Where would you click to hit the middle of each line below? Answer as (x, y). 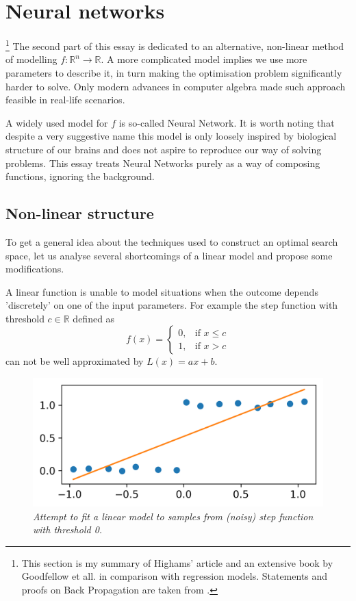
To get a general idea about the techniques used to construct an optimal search (172, 241)
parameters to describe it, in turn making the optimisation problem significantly (174, 72)
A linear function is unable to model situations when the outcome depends (162, 291)
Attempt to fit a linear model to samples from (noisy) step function (173, 516)
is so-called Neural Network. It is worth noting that (227, 122)
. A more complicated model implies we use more (204, 59)
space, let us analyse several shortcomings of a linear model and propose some (169, 255)
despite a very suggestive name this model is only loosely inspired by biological (171, 136)
